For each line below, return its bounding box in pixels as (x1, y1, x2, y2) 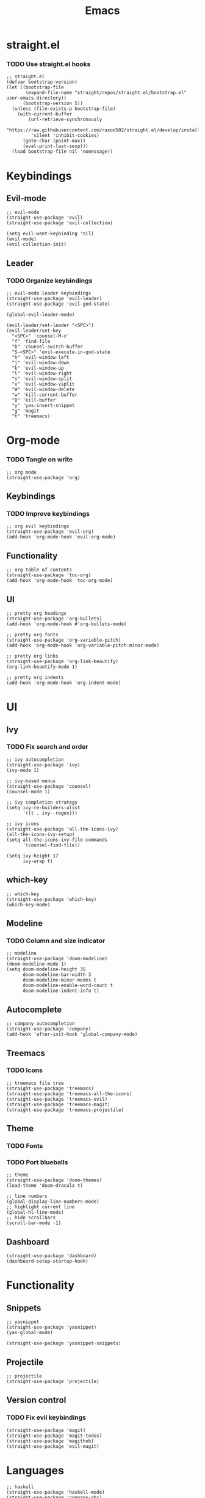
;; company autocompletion (6, 1021, 75, 1027)
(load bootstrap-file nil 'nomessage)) (12, 149, 113, 155)
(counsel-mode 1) (6, 788, 51, 795)
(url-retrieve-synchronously (28, 117, 103, 123)
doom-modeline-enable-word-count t (22, 982, 113, 989)
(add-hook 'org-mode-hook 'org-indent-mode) (6, 680, 121, 686)
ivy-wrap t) (22, 858, 53, 864)
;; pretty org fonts (6, 631, 59, 637)
